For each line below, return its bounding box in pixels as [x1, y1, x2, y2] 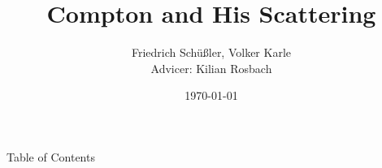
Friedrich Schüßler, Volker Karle [131, 44, 292, 61]
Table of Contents [7, 148, 95, 165]
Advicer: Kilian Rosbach [150, 59, 272, 76]
